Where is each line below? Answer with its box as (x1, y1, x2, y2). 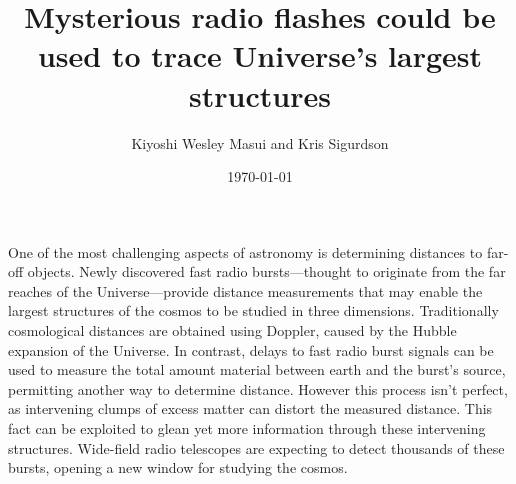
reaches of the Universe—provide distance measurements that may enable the (8, 280, 483, 301)
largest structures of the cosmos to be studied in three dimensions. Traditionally (8, 300, 499, 321)
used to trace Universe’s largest (37, 35, 483, 76)
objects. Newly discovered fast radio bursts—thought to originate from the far (27, 261, 506, 282)
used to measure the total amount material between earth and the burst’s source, (8, 359, 506, 380)
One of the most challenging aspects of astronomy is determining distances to (8, 241, 483, 262)
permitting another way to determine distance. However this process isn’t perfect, (8, 378, 508, 399)
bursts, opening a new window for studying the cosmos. (8, 457, 348, 478)
